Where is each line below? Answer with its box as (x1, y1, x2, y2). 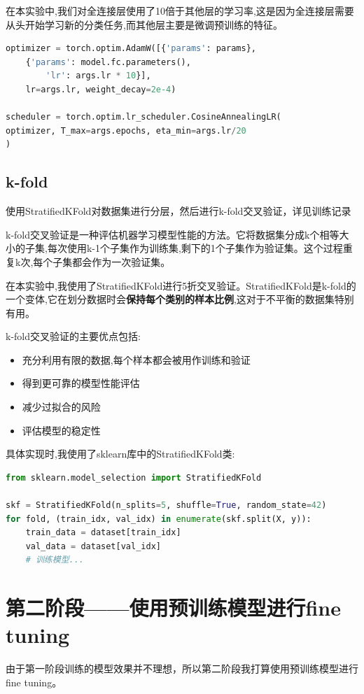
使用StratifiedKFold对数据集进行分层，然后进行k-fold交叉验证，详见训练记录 (6, 204, 351, 218)
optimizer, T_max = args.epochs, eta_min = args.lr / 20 (6, 125, 246, 136)
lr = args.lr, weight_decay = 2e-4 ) (25, 84, 176, 94)
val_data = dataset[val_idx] (25, 541, 161, 551)
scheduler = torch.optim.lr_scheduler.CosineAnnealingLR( (6, 112, 281, 122)
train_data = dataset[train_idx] (25, 527, 181, 538)
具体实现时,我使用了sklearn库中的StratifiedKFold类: (6, 446, 235, 461)
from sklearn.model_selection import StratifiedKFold (6, 472, 262, 483)
